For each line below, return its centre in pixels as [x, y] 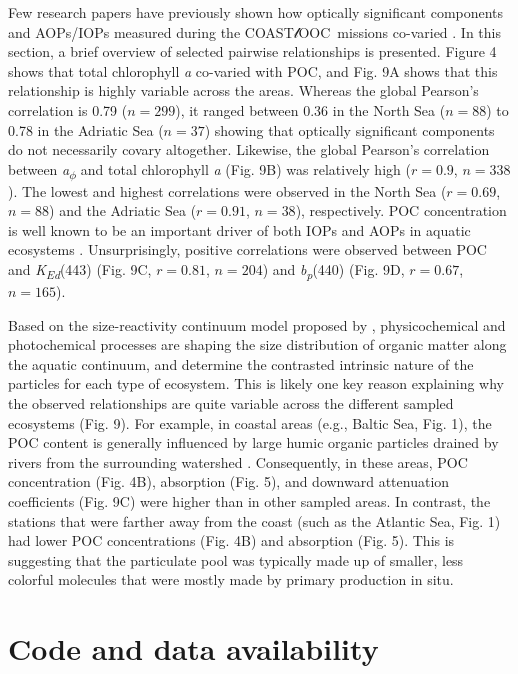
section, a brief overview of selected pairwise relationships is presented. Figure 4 [252, 51]
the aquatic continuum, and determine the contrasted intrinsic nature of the [241, 363]
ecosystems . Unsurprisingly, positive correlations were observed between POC [247, 249]
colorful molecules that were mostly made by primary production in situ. [231, 579]
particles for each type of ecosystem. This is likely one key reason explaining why [256, 383]
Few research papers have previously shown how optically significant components [256, 12]
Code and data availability [193, 648]
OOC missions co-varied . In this [399, 31]
